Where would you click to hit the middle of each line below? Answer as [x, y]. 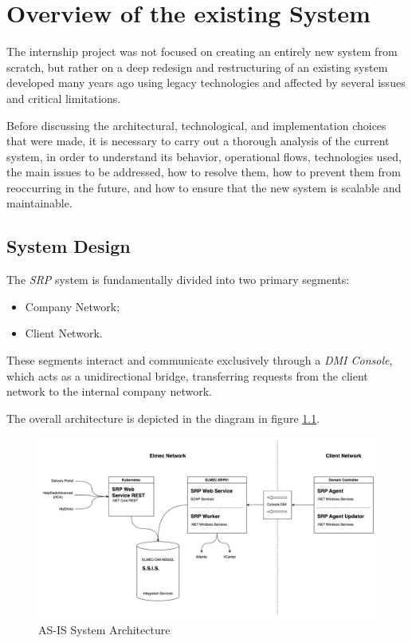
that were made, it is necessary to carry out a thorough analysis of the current [198, 141]
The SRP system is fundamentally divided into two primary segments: [178, 280]
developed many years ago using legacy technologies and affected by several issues [206, 83]
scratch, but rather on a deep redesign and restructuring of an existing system [197, 67]
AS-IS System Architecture [104, 629]
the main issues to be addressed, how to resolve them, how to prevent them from [204, 172]
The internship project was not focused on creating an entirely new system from [202, 51]
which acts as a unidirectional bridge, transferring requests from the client [187, 375]
